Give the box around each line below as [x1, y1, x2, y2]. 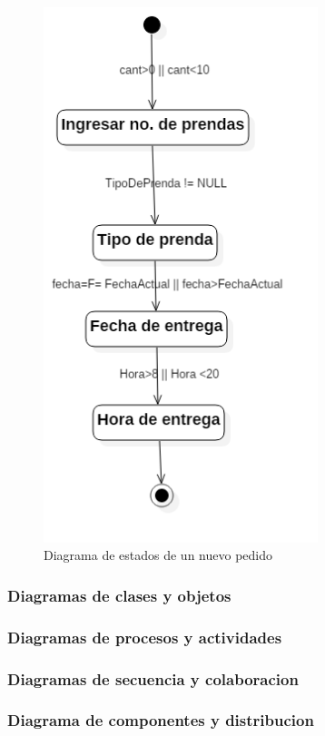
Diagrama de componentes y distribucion [7, 709, 314, 731]
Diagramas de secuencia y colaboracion [7, 667, 299, 690]
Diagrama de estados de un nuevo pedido [44, 545, 272, 564]
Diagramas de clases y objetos [7, 584, 231, 606]
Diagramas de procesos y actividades [7, 625, 282, 648]
